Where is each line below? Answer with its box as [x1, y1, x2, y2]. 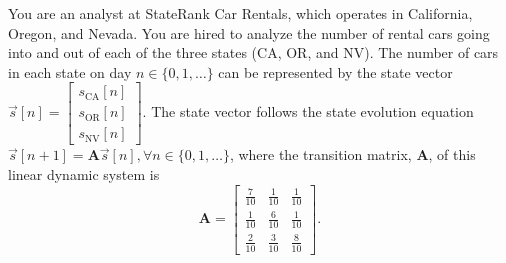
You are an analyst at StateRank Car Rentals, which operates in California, [8, 3, 473, 23]
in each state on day [8, 61, 132, 82]
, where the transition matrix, [229, 144, 412, 165]
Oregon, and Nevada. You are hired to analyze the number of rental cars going [8, 22, 490, 43]
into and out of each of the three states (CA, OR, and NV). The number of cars [8, 42, 499, 63]
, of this [428, 144, 476, 165]
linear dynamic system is [8, 164, 160, 185]
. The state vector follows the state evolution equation [142, 101, 474, 122]
